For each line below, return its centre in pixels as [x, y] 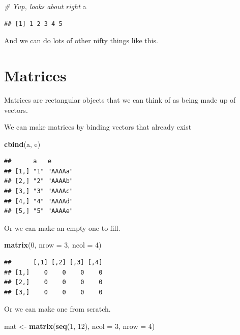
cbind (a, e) [22, 144]
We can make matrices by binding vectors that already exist [98, 127]
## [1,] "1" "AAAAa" [39, 171]
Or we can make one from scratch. [57, 309]
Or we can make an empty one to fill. [62, 227]
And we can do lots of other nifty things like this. [81, 40]
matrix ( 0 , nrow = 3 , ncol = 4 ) [53, 245]
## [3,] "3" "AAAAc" [39, 191]
